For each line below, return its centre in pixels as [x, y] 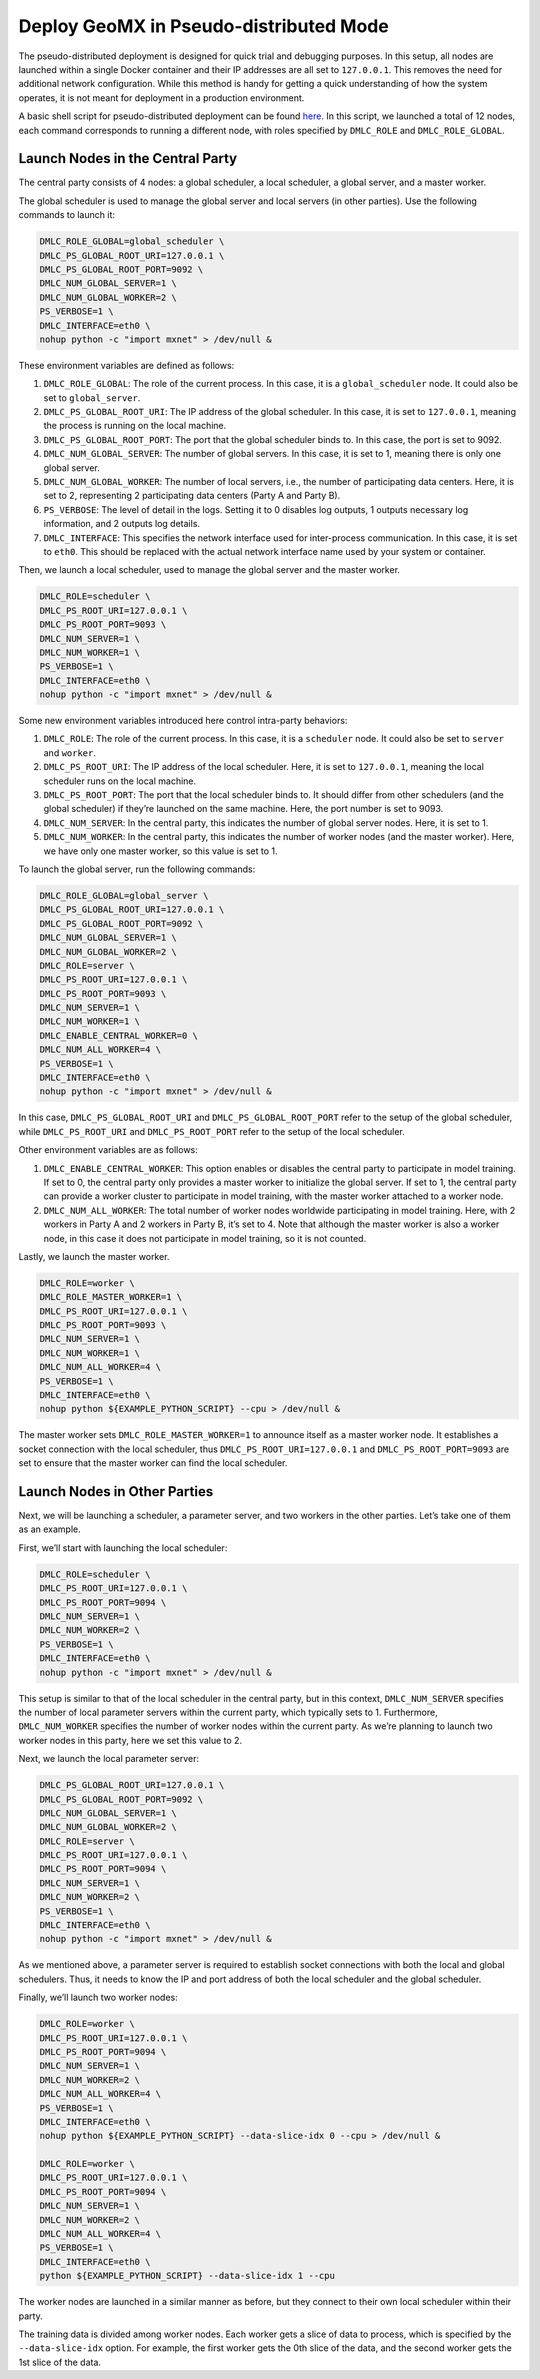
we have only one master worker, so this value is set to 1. [160, 851]
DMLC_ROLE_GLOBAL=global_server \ [124, 895]
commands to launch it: [66, 215]
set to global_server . [92, 397]
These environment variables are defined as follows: [126, 365]
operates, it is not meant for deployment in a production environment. [161, 97]
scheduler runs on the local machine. [120, 781]
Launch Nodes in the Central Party [128, 158]
